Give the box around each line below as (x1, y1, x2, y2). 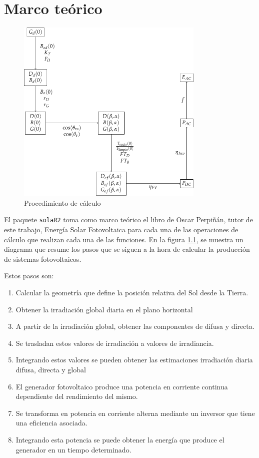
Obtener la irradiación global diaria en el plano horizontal (15, 304, 193, 314)
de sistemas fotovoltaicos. (4, 253, 81, 264)
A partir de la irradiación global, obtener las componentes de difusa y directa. (15, 321, 254, 331)
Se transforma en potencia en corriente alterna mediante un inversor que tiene (15, 407, 255, 418)
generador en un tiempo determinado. (15, 444, 131, 454)
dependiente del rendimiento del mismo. (15, 391, 138, 401)
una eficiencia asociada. (15, 417, 87, 428)
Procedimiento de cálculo (24, 197, 101, 208)
